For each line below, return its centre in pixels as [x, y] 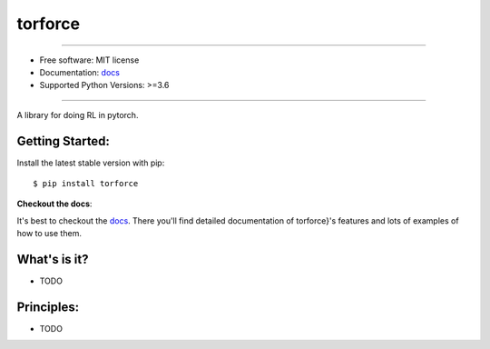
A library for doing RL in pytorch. [78, 115]
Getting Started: [64, 141]
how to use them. [49, 234]
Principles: [48, 307]
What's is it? [53, 259]
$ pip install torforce [86, 184]
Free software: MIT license [89, 60]
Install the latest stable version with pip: [91, 163]
